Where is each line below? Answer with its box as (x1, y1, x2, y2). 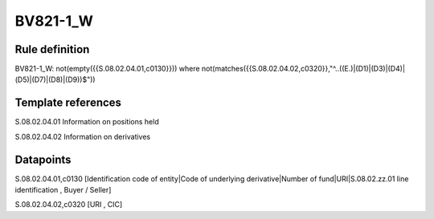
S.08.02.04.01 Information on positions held (14, 117, 160, 127)
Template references (14, 96, 122, 110)
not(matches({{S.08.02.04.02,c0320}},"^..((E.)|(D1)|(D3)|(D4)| (201, 64, 406, 74)
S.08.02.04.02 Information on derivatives (14, 132, 151, 141)
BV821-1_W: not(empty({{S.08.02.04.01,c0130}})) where (14, 64, 200, 74)
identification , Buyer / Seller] (14, 185, 112, 195)
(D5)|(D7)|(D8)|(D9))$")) (14, 75, 96, 84)
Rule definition (14, 43, 90, 56)
